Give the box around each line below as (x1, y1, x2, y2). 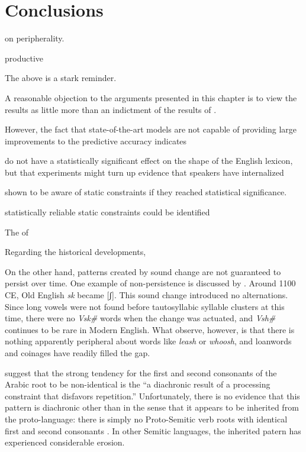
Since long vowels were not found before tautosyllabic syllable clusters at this (5, 300, 285, 312)
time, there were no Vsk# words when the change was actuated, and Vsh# (5, 312, 276, 324)
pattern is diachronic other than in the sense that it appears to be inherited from (5, 401, 299, 414)
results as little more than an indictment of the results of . (5, 103, 217, 115)
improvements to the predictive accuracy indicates (5, 134, 187, 147)
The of (5, 225, 29, 238)
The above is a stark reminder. (5, 72, 117, 84)
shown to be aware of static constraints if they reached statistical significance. (5, 186, 287, 198)
